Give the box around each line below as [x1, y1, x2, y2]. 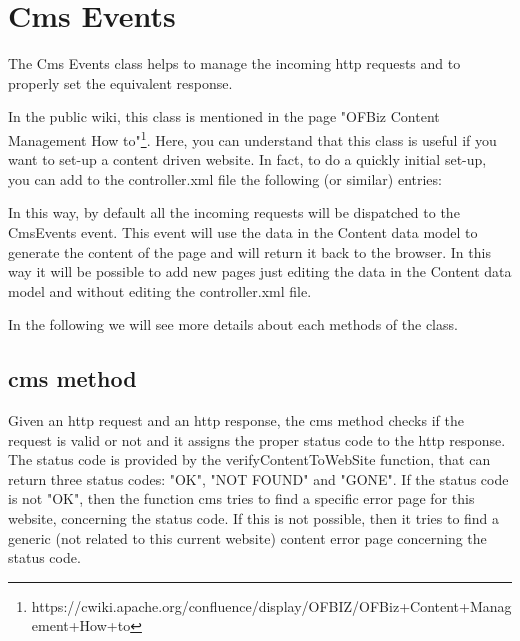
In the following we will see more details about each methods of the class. [8, 314, 458, 335]
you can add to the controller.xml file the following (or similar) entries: [8, 168, 442, 189]
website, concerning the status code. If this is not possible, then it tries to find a [8, 508, 500, 529]
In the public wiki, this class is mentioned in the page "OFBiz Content [8, 106, 440, 127]
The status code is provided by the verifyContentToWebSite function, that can [8, 449, 491, 470]
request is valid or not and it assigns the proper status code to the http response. [8, 429, 506, 450]
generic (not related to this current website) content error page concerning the [8, 527, 487, 548]
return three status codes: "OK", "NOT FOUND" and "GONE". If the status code [8, 468, 509, 489]
